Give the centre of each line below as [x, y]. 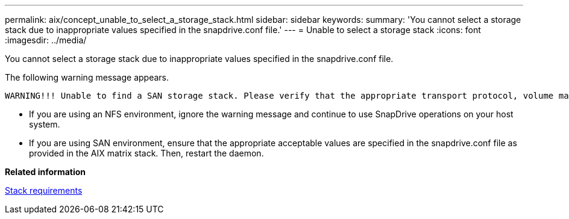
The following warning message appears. [87, 77]
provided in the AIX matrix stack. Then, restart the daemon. [146, 153]
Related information [46, 172]
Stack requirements [44, 190]
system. [45, 124]
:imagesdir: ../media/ [46, 40]
